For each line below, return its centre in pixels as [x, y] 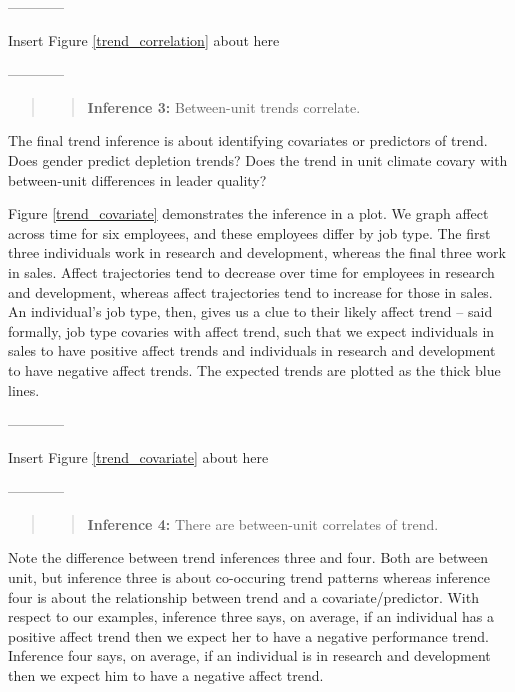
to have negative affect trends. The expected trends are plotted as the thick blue [254, 369]
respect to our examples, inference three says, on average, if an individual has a [251, 616]
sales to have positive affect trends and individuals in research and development [252, 350]
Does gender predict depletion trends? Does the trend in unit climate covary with [258, 159]
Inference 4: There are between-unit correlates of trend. [263, 523]
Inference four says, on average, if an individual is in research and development [249, 655]
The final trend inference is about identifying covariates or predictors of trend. [248, 140]
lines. [24, 389]
